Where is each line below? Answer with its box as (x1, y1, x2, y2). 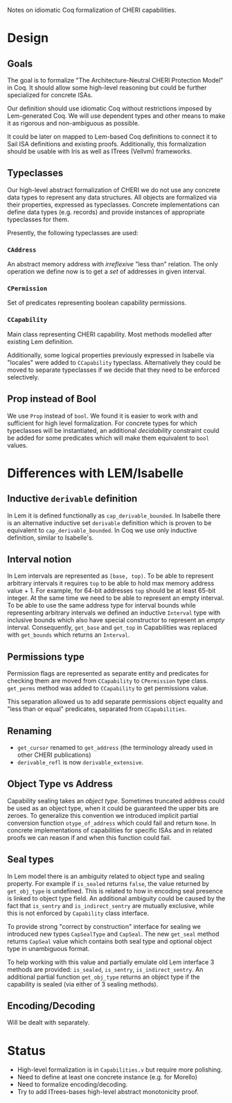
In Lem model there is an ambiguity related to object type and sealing (7, 872, 205, 880)
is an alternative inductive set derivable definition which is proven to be (7, 518, 212, 527)
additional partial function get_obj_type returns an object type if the (7, 973, 200, 981)
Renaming (7, 725, 52, 737)
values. (7, 441, 28, 450)
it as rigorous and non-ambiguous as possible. (7, 119, 140, 127)
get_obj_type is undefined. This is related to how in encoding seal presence (7, 887, 224, 895)
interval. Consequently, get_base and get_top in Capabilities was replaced (7, 624, 217, 632)
